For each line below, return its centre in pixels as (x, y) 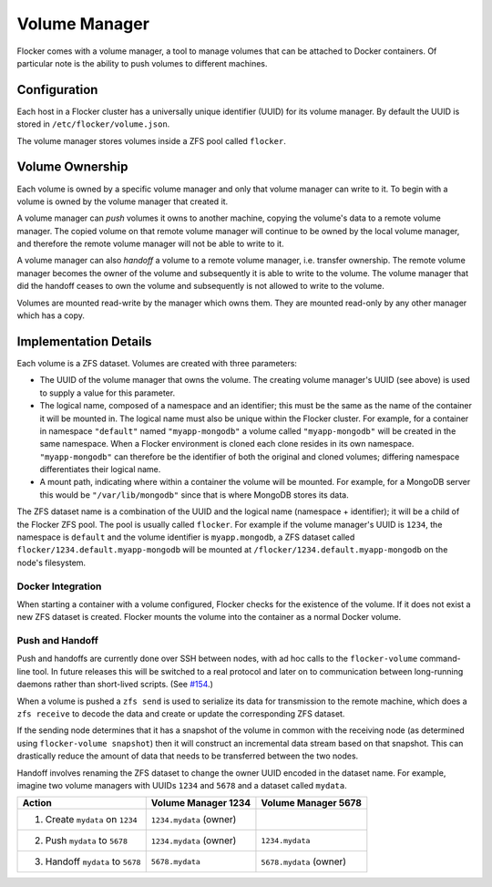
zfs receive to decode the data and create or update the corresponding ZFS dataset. (181, 714)
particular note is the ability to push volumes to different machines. (142, 63)
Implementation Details (84, 341)
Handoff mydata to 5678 (93, 861)
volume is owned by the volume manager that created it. (123, 201)
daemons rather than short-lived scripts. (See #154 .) (115, 685)
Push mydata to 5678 (86, 841)
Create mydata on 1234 (91, 820)
